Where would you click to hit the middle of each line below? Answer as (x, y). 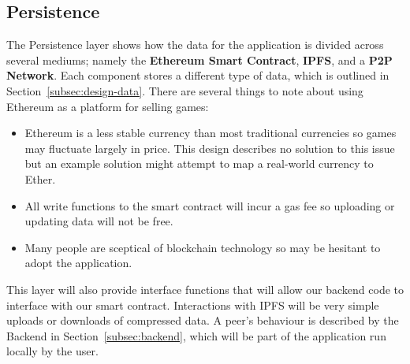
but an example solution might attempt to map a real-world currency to (199, 163)
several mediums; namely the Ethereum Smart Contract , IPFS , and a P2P (199, 59)
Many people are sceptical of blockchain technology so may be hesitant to (203, 247)
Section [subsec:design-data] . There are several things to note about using (185, 90)
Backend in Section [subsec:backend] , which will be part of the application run (196, 335)
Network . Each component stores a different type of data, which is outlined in (198, 75)
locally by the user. (52, 351)
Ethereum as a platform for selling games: (108, 106)
